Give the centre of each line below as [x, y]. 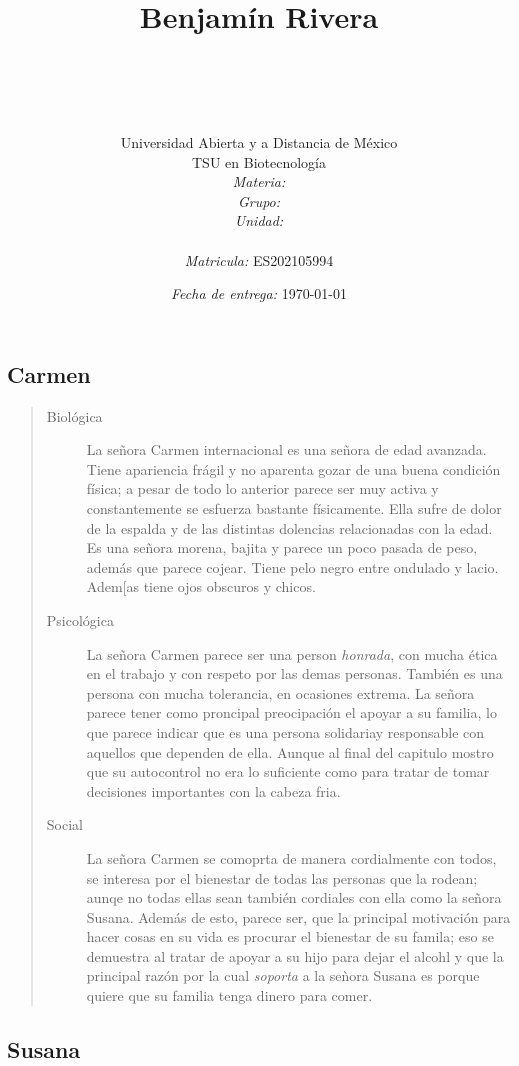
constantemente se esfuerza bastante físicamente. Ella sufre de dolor [294, 508]
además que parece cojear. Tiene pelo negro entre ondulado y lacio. [292, 566]
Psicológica [80, 619]
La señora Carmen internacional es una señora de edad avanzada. [286, 449]
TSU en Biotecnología [259, 161]
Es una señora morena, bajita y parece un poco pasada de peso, [282, 547]
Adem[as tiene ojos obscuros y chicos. [201, 586]
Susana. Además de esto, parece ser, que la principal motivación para [298, 916]
